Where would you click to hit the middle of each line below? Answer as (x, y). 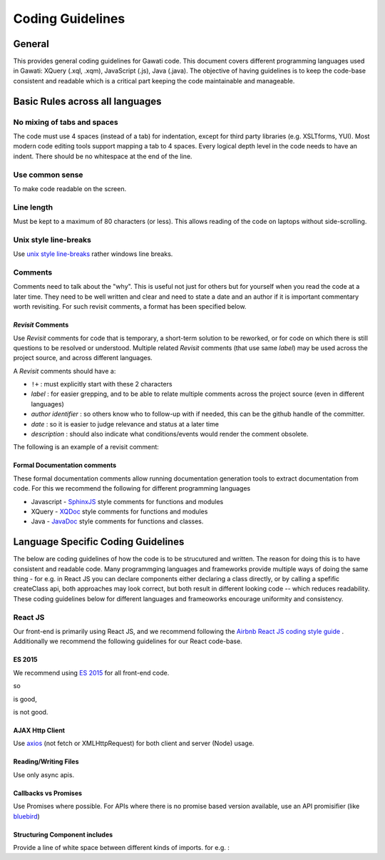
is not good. (31, 712)
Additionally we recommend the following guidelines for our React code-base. (128, 641)
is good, (25, 699)
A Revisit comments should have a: (65, 371)
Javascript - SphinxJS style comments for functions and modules (127, 501)
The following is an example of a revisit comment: (86, 447)
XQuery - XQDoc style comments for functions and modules (119, 511)
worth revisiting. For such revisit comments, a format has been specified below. (130, 307)
